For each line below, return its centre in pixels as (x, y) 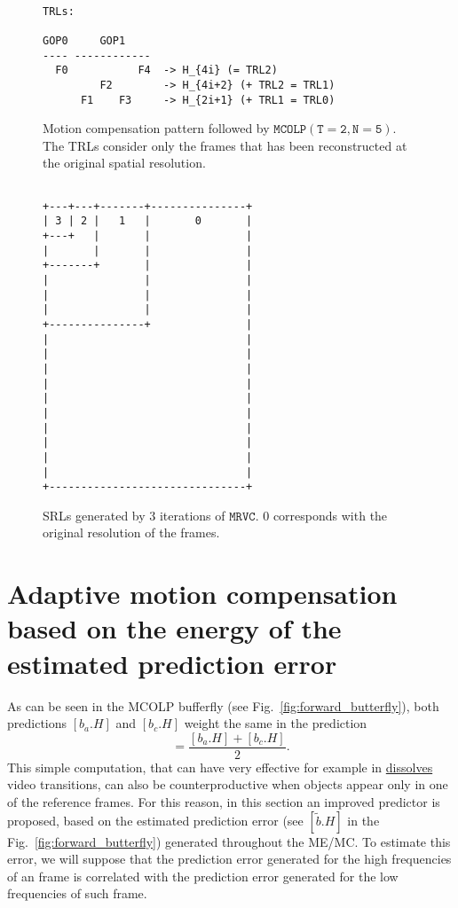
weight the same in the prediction (276, 723)
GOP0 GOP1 (84, 40)
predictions (37, 723)
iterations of (192, 515)
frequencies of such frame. (77, 893)
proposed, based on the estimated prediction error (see (155, 820)
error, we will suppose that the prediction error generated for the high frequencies (229, 859)
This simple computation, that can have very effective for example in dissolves (220, 767)
